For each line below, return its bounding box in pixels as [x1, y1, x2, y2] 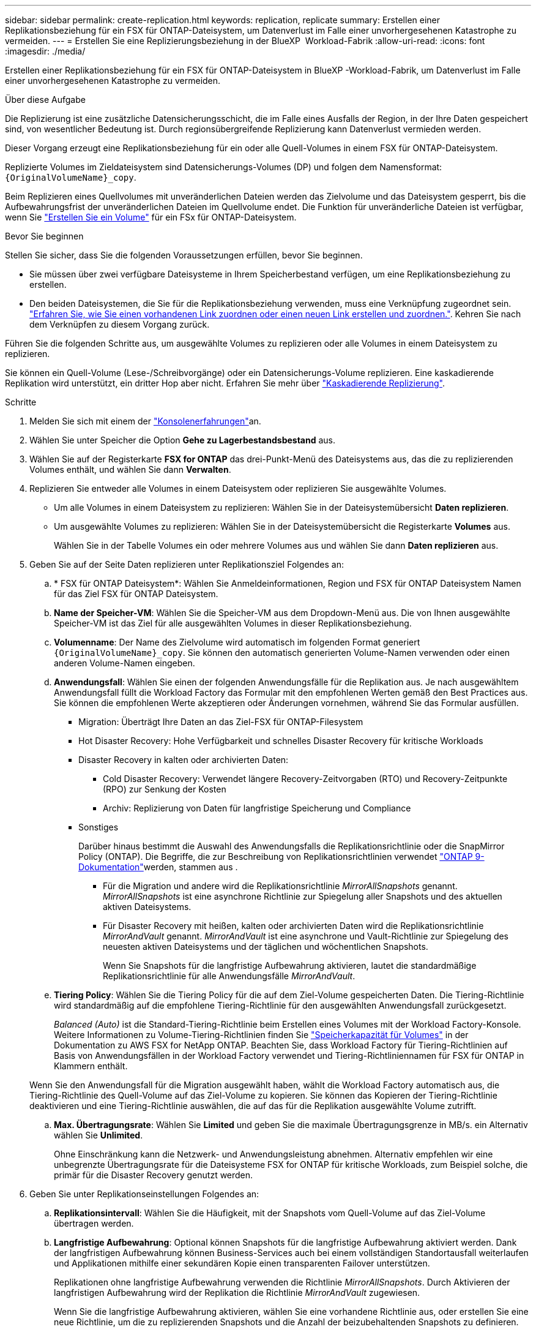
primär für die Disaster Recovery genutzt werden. [54, 1170, 253, 1180]
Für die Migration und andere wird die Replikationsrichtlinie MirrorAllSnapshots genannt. [103, 881, 458, 891]
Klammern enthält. [54, 1061, 128, 1071]
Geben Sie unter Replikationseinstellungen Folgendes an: [29, 1189, 259, 1199]
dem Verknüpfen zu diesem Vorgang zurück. [29, 319, 210, 329]
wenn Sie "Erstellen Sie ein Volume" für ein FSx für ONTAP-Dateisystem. [5, 212, 297, 222]
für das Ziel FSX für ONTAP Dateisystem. [54, 589, 218, 599]
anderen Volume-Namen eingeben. [54, 658, 195, 668]
